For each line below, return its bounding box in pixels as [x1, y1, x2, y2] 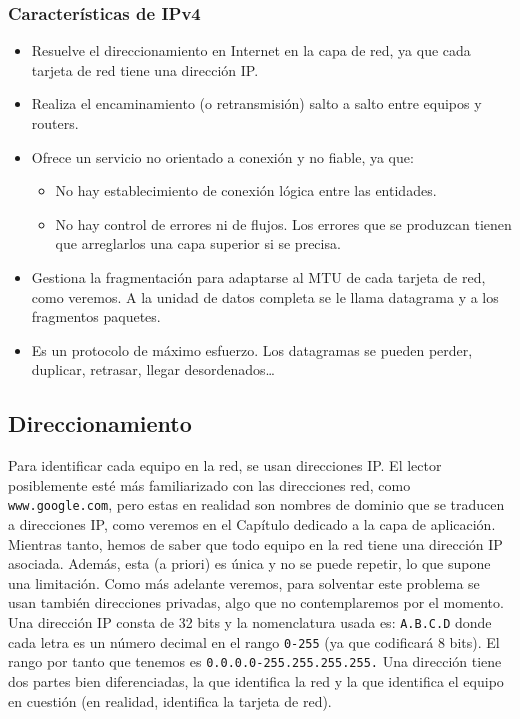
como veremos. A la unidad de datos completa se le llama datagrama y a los [31, 286, 499, 307]
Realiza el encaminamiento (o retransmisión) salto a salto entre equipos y [31, 93, 482, 114]
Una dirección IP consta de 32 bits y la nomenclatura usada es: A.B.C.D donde [8, 611, 492, 632]
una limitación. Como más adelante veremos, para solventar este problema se [8, 572, 480, 593]
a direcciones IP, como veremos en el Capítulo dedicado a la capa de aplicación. [8, 513, 496, 534]
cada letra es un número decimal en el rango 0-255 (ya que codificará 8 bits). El [8, 631, 500, 652]
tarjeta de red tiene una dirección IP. [31, 59, 259, 80]
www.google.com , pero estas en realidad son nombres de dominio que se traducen [8, 494, 505, 515]
